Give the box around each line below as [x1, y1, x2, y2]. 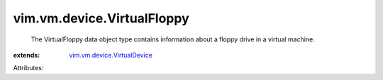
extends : [13, 51, 40, 59]
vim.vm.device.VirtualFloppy [13, 11, 189, 26]
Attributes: [13, 64, 44, 72]
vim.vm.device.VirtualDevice [69, 51, 152, 59]
